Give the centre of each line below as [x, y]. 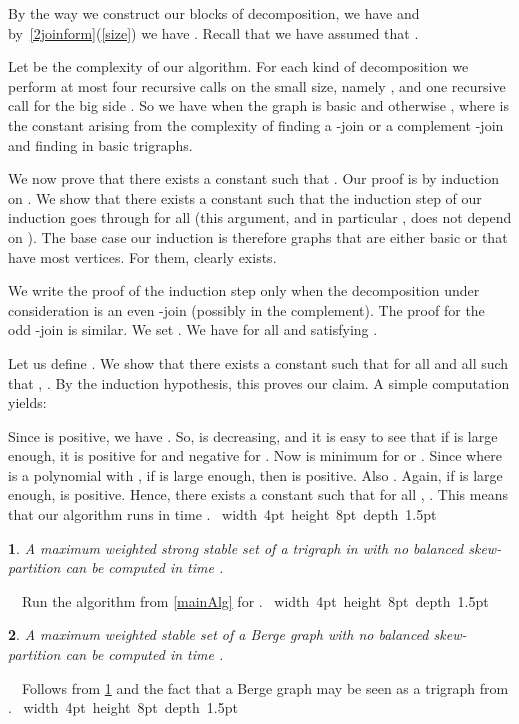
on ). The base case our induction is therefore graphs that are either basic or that [258, 236]
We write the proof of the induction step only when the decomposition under [244, 290]
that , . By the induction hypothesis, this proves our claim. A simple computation [259, 382]
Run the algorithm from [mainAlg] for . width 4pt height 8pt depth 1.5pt [255, 600]
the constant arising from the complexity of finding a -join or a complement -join [256, 124]
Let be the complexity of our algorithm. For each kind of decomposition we [238, 66]
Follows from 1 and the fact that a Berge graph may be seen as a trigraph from [265, 687]
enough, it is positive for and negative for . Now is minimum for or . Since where [255, 455]
